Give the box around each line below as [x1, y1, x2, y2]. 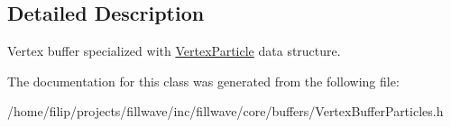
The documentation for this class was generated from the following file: [7, 71, 400, 90]
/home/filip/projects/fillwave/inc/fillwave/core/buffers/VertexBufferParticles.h [7, 102, 444, 121]
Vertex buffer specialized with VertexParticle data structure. [7, 41, 341, 60]
